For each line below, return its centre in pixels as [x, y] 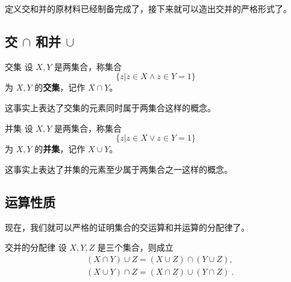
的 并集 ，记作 [60, 149]
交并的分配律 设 [36, 247]
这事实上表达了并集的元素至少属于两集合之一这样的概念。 [119, 169]
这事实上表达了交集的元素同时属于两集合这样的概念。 [110, 107]
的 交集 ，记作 [60, 87]
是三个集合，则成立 [135, 247]
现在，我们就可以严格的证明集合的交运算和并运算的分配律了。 [127, 227]
